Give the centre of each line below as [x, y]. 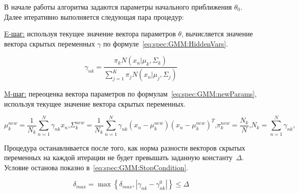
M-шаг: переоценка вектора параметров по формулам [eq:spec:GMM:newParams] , [131, 94]
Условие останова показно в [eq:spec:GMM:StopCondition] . [96, 167]
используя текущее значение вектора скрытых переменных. [95, 103]
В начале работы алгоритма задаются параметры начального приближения [118, 7]
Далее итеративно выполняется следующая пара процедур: [94, 16]
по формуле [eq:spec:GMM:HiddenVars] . [166, 43]
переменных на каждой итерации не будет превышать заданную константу [118, 157]
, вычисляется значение [217, 34]
